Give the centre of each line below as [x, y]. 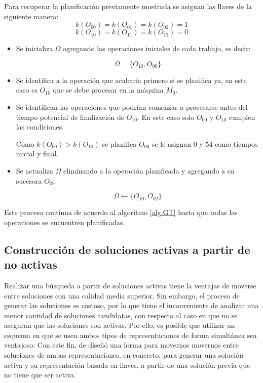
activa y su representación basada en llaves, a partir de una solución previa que [127, 365]
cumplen [242, 117]
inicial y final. [37, 154]
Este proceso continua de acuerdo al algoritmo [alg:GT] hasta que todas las [121, 212]
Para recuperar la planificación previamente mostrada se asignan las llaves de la [128, 6]
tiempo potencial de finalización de [70, 117]
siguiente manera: [31, 16]
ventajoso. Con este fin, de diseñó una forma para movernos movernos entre [121, 345]
